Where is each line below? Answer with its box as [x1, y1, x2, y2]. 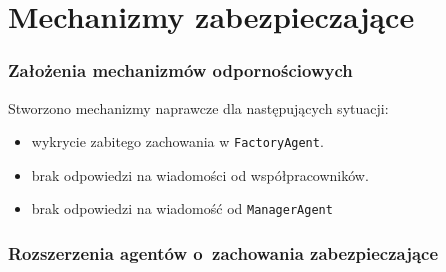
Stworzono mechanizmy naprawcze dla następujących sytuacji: [8, 97, 389, 118]
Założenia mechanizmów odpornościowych [8, 58, 353, 83]
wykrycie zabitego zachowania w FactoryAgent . [31, 131, 324, 152]
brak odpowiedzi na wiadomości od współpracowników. [31, 164, 369, 185]
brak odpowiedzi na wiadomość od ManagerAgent [31, 198, 333, 219]
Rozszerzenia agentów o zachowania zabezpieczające [8, 241, 439, 266]
